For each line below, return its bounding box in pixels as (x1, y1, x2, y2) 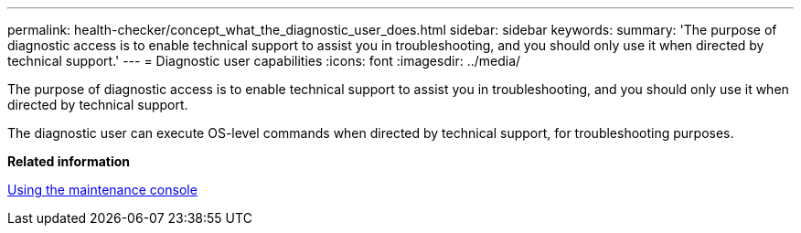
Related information (7, 154, 131, 169)
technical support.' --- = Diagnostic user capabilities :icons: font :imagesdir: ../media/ (7, 53, 521, 69)
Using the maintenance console (7, 182, 198, 197)
